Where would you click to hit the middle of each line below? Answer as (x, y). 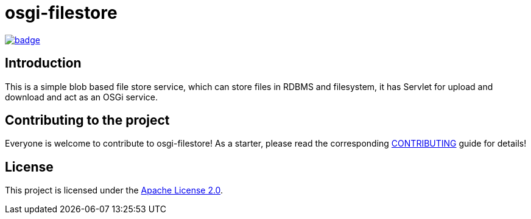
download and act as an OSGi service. (81, 97)
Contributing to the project (87, 120)
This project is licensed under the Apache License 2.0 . (114, 190)
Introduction (43, 63)
